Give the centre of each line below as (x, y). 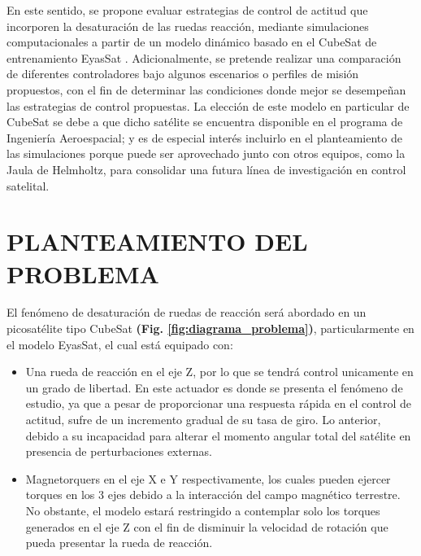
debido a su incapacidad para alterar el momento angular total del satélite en (218, 435)
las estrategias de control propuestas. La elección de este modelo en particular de (208, 105)
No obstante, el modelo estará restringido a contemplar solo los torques (203, 510)
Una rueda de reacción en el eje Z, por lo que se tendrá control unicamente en (219, 372)
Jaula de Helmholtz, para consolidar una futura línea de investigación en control (206, 169)
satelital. (28, 185)
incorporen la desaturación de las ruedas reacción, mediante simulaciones (188, 26)
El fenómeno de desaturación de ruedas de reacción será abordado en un (187, 312)
